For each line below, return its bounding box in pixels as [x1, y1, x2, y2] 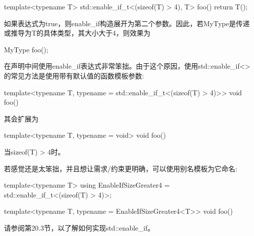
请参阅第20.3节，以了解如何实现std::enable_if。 [4, 222, 154, 233]
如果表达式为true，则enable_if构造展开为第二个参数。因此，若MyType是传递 [4, 18, 250, 28]
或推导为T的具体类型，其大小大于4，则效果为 [4, 28, 151, 38]
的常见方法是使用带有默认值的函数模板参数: [4, 70, 144, 80]
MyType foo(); [4, 44, 48, 54]
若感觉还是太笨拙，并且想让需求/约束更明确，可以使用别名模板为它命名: [4, 163, 237, 173]
